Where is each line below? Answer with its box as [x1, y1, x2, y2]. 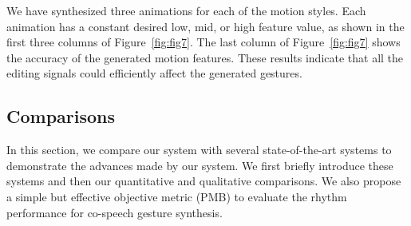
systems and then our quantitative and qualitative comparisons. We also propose [6, 172, 401, 189]
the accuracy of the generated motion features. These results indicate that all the [6, 49, 404, 65]
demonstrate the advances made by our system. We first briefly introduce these [6, 157, 393, 173]
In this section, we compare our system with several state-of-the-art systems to [6, 141, 392, 158]
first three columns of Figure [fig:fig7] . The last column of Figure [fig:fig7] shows [6, 34, 401, 50]
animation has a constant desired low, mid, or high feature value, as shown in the [6, 18, 405, 34]
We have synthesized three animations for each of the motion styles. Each [6, 2, 366, 18]
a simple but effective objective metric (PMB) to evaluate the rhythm [6, 188, 347, 204]
